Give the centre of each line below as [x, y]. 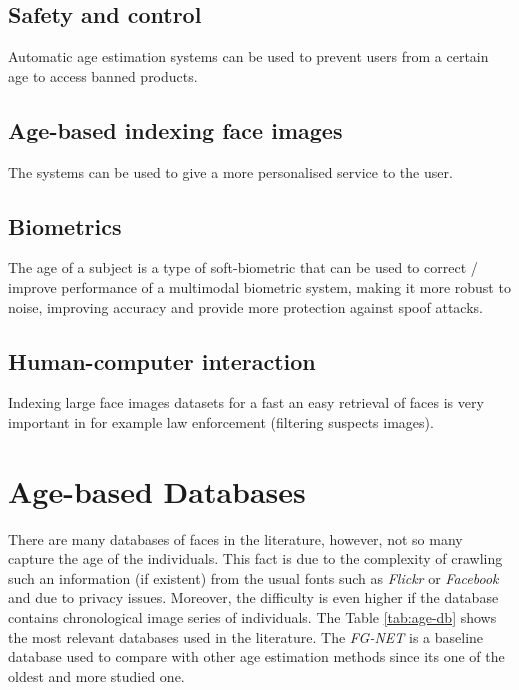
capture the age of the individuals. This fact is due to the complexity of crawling [255, 558]
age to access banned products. [103, 75]
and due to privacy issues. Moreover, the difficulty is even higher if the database [253, 597]
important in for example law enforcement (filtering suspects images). [221, 421]
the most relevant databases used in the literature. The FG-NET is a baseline [246, 636]
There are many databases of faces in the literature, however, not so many [235, 538]
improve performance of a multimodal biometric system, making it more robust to [259, 286]
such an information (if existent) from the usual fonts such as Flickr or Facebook [253, 577]
